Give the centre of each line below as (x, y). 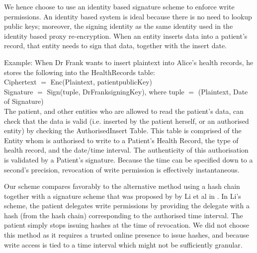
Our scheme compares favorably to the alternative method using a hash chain (122, 186)
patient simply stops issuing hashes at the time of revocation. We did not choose (127, 225)
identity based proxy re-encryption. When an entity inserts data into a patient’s (126, 36)
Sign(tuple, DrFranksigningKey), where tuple (116, 91)
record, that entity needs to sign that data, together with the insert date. (115, 45)
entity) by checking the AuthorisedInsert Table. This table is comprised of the (123, 130)
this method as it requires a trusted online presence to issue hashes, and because (127, 235)
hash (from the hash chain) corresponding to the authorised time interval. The (124, 215)
